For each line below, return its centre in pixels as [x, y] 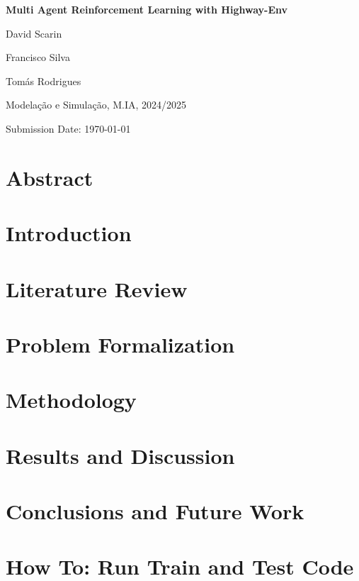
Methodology [71, 400]
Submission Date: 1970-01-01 [68, 128]
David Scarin [34, 33]
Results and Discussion [120, 455]
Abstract [50, 177]
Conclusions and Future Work [155, 511]
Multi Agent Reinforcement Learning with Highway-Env [147, 9]
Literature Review [97, 288]
